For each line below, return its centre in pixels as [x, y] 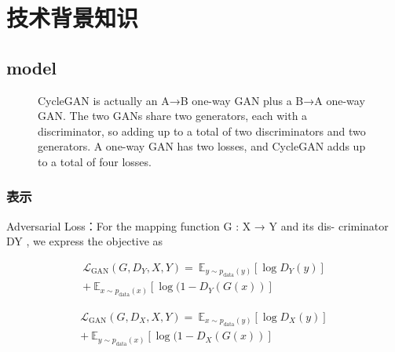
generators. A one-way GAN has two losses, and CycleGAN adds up [202, 146]
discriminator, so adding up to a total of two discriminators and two [202, 131]
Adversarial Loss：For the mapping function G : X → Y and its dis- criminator [197, 225]
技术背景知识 [73, 18]
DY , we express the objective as [85, 241]
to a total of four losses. [95, 161]
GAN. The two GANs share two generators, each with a [173, 116]
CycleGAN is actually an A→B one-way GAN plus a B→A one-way [201, 100]
